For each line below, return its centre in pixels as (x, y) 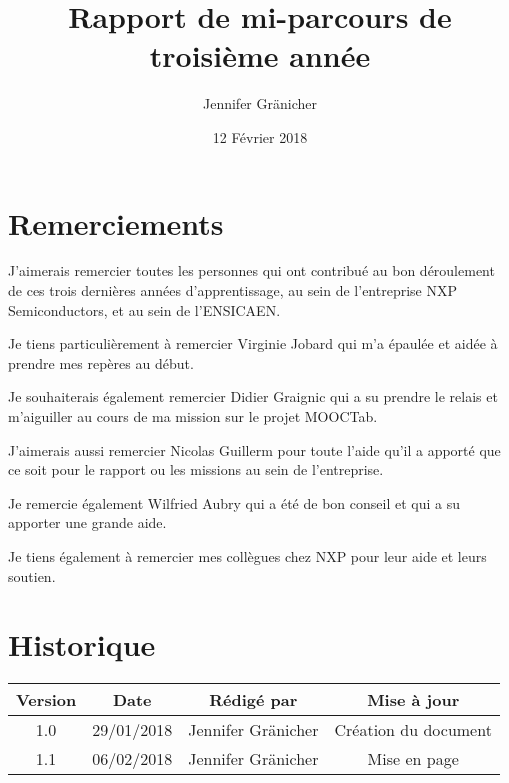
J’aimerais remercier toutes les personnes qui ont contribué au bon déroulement (251, 270)
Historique (82, 644)
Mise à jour (413, 700)
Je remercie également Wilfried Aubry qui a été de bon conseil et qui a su (234, 502)
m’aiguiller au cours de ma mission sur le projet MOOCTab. (193, 416)
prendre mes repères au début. (101, 362)
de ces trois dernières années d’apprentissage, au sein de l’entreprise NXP (233, 290)
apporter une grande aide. (87, 522)
